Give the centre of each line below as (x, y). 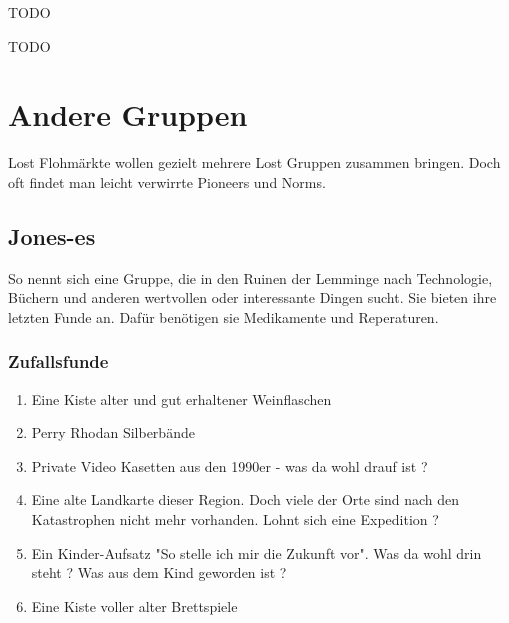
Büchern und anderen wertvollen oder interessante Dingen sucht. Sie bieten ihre (252, 297)
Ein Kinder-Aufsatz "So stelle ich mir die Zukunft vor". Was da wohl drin (256, 552)
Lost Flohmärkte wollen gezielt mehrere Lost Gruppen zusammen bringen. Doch (254, 162)
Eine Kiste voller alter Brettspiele (134, 605)
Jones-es (52, 235)
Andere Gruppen (128, 114)
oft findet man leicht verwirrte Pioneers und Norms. (167, 181)
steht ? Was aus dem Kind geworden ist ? (159, 572)
